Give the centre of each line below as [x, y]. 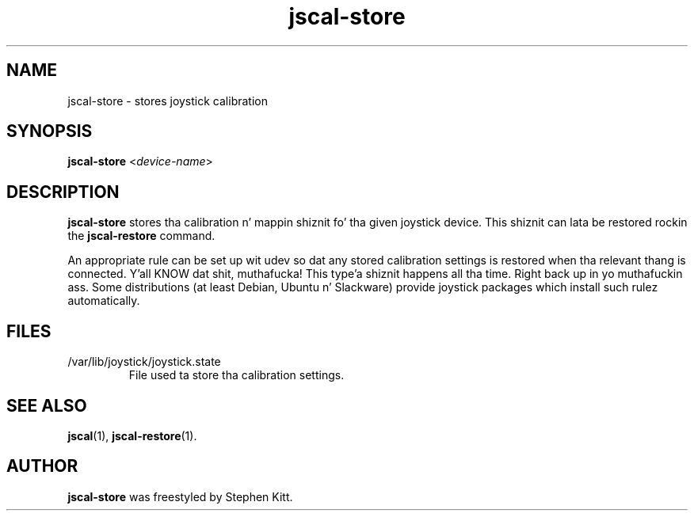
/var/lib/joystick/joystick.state [144, 362]
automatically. [104, 301]
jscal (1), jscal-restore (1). [132, 435]
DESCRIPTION [63, 192]
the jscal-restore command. [141, 236]
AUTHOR [42, 466]
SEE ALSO [47, 405]
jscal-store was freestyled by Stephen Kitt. [180, 496]
